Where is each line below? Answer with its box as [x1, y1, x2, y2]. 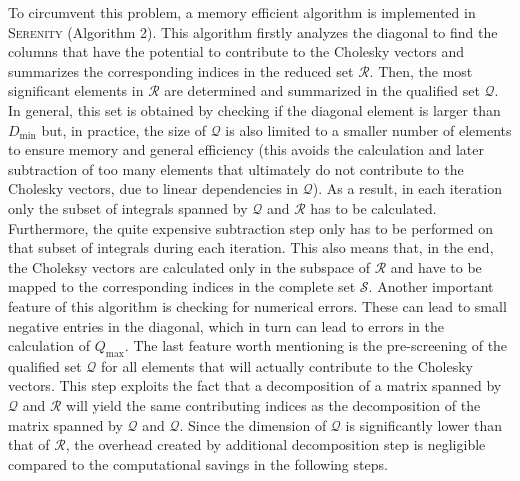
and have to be [390, 256, 482, 277]
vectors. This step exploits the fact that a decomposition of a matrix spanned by [8, 375, 502, 396]
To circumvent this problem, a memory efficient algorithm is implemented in [8, 2, 476, 22]
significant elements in [8, 80, 144, 101]
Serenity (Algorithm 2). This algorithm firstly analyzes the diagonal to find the [8, 21, 498, 42]
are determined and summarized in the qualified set [164, 80, 480, 101]
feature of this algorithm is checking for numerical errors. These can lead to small [8, 295, 507, 316]
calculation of [8, 335, 91, 356]
